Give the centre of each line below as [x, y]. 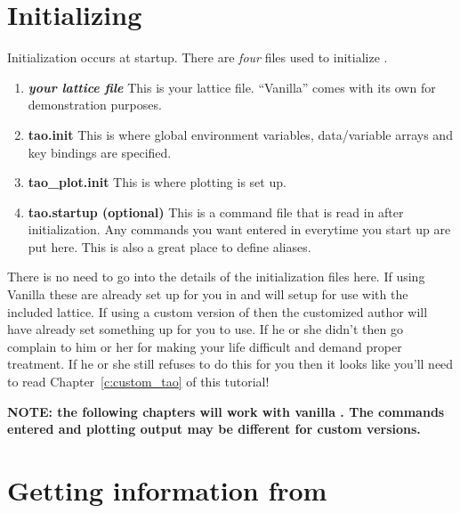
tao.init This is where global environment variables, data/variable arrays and [240, 134]
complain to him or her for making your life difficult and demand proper [205, 346]
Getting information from [167, 490]
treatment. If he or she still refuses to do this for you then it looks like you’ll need [230, 364]
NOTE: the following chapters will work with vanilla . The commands [226, 411]
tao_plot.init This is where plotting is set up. [157, 182]
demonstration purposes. [95, 105]
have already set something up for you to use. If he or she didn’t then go [205, 329]
